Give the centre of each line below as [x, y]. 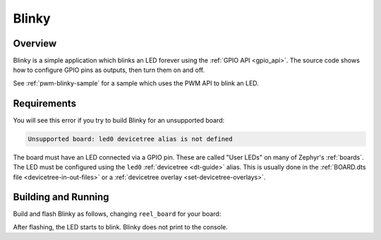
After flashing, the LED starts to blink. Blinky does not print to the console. [121, 227]
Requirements [45, 103]
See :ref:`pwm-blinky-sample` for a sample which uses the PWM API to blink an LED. [136, 83]
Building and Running [61, 197]
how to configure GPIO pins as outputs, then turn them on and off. [109, 70]
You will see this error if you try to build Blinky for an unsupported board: [119, 120]
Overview [35, 43]
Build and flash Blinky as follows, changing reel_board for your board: [117, 214]
